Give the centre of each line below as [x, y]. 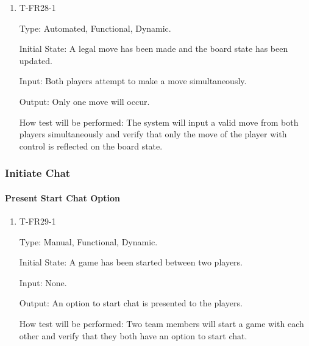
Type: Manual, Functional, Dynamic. [88, 241]
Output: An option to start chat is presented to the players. [131, 303]
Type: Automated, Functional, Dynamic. [95, 28]
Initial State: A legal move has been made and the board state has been [154, 49]
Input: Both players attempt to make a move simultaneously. [133, 81]
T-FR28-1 [37, 7]
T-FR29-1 [37, 221]
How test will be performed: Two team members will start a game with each [162, 323]
